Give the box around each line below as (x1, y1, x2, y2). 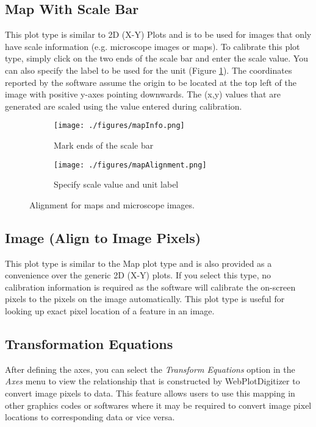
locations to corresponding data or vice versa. (5, 411, 175, 423)
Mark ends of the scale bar (54, 139, 154, 152)
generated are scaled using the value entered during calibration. (5, 99, 242, 112)
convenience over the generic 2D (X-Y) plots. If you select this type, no (5, 269, 271, 281)
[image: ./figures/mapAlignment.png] (54, 160, 207, 169)
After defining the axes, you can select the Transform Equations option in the (5, 362, 295, 375)
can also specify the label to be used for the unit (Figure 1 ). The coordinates (5, 63, 292, 76)
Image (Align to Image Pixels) (5, 228, 201, 247)
